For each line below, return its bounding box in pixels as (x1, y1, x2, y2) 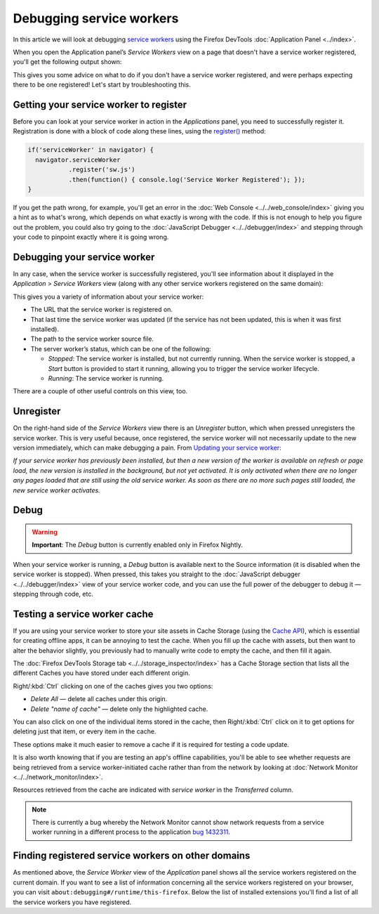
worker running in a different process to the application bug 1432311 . (32, 828, 231, 836)
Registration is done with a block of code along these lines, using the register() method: (13, 127, 266, 136)
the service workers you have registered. (13, 898, 132, 906)
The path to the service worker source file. (30, 334, 154, 344)
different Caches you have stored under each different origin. (13, 669, 191, 677)
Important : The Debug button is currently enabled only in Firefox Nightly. (32, 541, 244, 549)
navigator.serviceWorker (35, 155, 121, 164)
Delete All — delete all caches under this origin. (30, 695, 168, 703)
